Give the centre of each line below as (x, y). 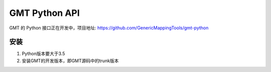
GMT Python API (44, 13)
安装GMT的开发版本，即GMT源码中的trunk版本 (70, 61)
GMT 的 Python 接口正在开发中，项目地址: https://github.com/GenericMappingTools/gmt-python (109, 28)
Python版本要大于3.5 (43, 54)
